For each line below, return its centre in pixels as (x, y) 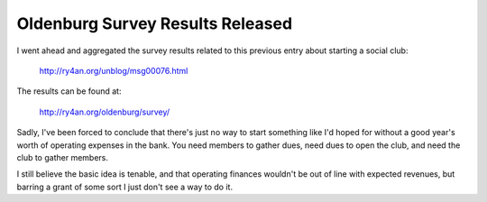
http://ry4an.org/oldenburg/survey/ (105, 112)
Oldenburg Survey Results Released (155, 23)
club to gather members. (62, 157)
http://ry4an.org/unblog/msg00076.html (114, 70)
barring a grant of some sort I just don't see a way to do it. (125, 187)
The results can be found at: (69, 91)
